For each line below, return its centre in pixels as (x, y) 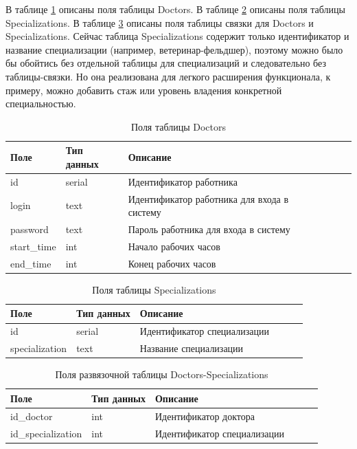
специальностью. (41, 103)
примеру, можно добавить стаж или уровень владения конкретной (144, 90)
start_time (33, 246)
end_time (31, 263)
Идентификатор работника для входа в (208, 198)
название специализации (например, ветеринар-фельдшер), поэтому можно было (174, 49)
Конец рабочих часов (172, 263)
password (30, 229)
